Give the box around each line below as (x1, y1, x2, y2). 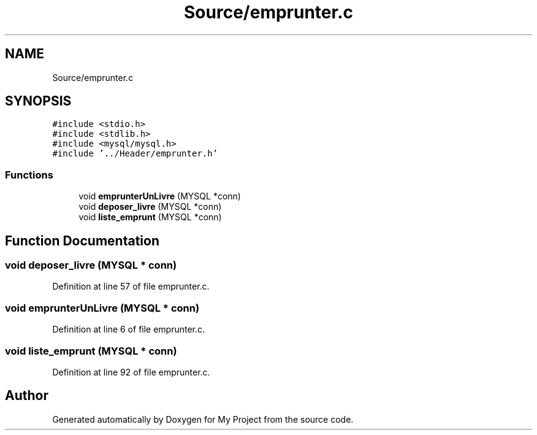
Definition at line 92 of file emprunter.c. (52, 366, 210, 377)
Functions (5, 168, 53, 181)
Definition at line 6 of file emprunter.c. (52, 324, 205, 335)
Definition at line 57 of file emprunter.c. (52, 281, 210, 292)
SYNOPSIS (5, 93, 72, 109)
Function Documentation (5, 233, 159, 248)
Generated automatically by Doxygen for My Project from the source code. (52, 414, 354, 425)
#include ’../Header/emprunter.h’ (52, 148, 218, 159)
